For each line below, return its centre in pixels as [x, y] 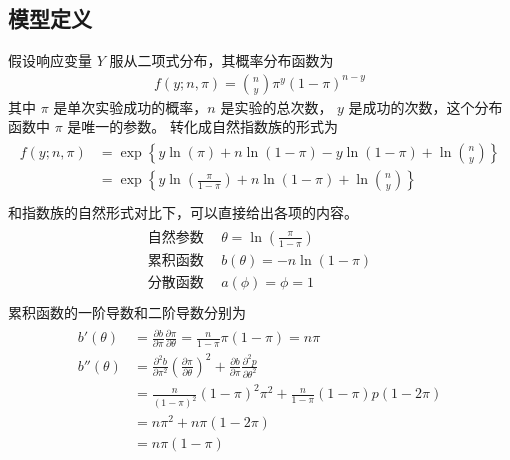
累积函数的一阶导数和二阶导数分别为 [127, 311]
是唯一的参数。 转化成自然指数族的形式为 [202, 126]
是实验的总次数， [276, 106]
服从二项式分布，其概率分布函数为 [221, 60]
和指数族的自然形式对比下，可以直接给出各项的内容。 [183, 212]
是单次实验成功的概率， [130, 106]
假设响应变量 [50, 60]
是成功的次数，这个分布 [425, 106]
